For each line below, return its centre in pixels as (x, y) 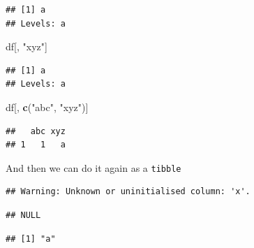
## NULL (23, 215)
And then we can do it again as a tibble (94, 167)
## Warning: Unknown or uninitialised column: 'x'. (128, 192)
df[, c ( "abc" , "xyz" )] (47, 107)
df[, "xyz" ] (27, 46)
